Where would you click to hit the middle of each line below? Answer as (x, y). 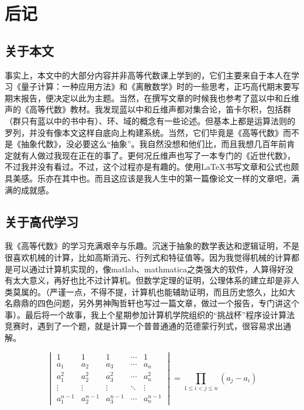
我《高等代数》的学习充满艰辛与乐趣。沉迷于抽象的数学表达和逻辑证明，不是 (152, 246)
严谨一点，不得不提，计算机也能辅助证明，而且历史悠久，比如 (168, 291)
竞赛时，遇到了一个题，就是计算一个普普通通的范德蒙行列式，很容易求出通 (148, 326)
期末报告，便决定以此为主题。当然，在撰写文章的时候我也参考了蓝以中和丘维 (152, 98)
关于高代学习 (42, 221)
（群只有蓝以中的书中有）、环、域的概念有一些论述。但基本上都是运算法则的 (150, 120)
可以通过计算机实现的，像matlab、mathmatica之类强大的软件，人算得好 (149, 269)
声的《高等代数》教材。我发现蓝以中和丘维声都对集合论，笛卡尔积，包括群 (148, 109)
